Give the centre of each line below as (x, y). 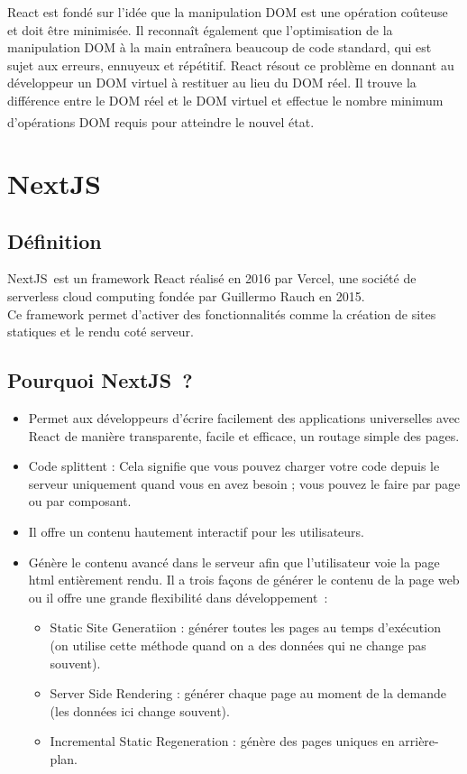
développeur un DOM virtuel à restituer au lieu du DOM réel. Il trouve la (212, 83)
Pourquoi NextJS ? (100, 380)
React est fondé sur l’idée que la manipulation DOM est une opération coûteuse (228, 12)
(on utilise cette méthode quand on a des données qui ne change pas (238, 645)
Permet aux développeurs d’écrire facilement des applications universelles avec (244, 417)
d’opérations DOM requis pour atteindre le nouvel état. (161, 121)
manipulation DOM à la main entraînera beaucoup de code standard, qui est (220, 47)
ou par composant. (80, 501)
